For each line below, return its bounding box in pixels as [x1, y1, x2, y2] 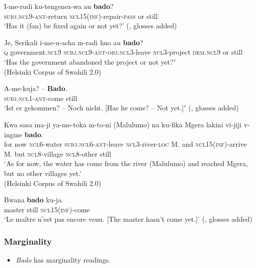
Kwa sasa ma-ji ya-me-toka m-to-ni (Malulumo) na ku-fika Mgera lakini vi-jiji [4, 119, 242, 129]
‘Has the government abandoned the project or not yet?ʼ [4, 56, 176, 67]
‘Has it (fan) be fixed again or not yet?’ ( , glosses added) [4, 20, 177, 31]
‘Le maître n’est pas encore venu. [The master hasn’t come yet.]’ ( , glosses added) [4, 214, 253, 224]
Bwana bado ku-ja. [4, 194, 64, 205]
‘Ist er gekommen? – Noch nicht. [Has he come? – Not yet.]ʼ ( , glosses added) [4, 102, 239, 113]
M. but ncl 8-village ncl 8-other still [4, 148, 111, 159]
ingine [4, 129, 22, 139]
